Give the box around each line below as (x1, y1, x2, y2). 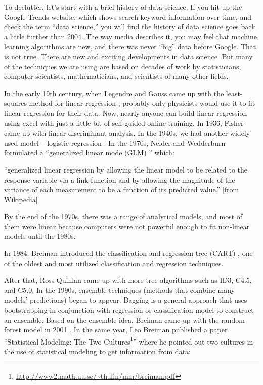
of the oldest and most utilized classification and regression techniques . (4, 258, 224, 268)
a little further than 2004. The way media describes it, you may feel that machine (4, 31, 257, 41)
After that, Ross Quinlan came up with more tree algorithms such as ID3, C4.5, (4, 275, 252, 285)
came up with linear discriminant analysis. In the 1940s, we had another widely (4, 127, 250, 138)
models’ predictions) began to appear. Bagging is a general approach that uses (4, 294, 247, 305)
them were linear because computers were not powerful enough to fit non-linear (4, 221, 250, 231)
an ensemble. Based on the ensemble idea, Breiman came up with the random (4, 314, 245, 325)
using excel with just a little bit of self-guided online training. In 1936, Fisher (4, 117, 244, 128)
